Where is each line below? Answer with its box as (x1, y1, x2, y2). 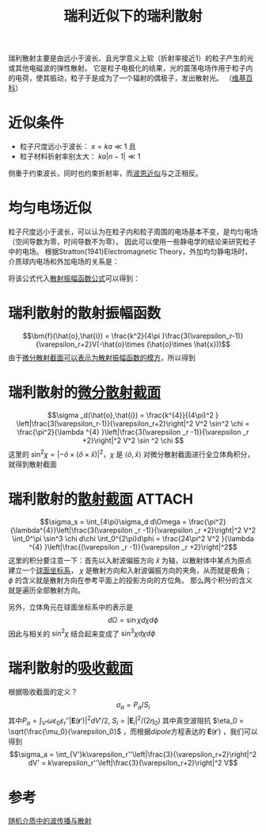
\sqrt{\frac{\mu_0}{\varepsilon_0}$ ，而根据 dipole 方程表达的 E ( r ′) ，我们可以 (8, 727, 258, 736)
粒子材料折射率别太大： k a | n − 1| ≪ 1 (19, 152, 141, 161)
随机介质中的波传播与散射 (8, 816, 92, 826)
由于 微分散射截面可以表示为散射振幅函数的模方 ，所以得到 (8, 353, 196, 362)
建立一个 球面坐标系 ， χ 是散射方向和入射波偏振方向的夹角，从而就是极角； (8, 565, 252, 575)
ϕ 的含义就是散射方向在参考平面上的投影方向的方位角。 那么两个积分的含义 (8, 575, 253, 585)
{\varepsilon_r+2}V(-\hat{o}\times (35, 340, 145, 349)
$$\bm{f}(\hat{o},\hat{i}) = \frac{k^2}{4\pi (22, 331, 161, 340)
